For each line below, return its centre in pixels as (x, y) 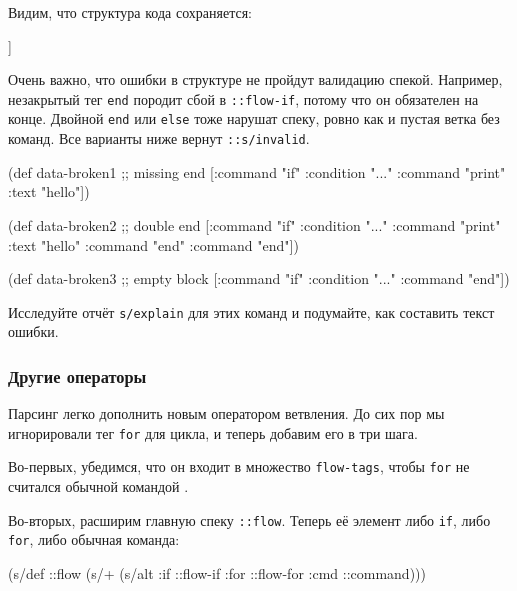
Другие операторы (77, 375)
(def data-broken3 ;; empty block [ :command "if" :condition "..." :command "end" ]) (259, 278)
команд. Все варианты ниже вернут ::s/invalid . (159, 138)
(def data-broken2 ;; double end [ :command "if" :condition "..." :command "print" (254, 224)
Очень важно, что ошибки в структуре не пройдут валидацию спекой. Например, (255, 79)
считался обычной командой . (98, 486)
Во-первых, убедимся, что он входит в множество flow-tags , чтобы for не (239, 466)
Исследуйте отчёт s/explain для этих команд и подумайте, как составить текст (251, 311)
